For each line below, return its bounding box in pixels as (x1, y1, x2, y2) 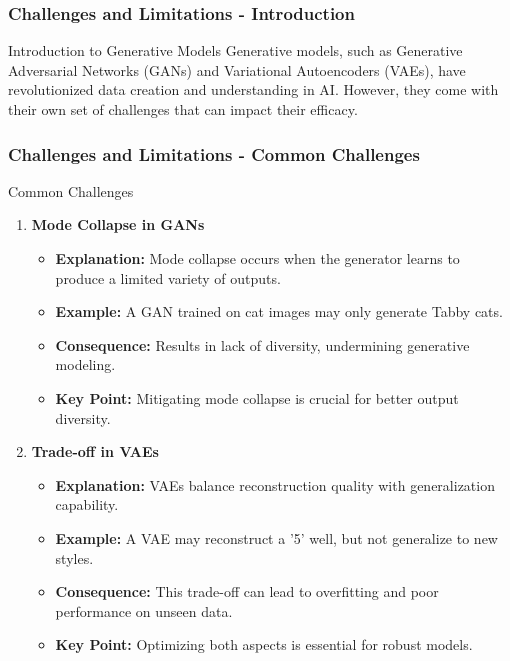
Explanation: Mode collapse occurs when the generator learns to (55, 248, 460, 268)
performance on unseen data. (55, 600, 233, 621)
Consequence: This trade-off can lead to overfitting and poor (55, 581, 439, 602)
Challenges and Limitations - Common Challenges (8, 141, 420, 166)
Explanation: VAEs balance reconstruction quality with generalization (55, 474, 495, 495)
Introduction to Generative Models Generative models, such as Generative (8, 40, 463, 61)
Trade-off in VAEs (31, 441, 159, 462)
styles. (55, 547, 94, 568)
